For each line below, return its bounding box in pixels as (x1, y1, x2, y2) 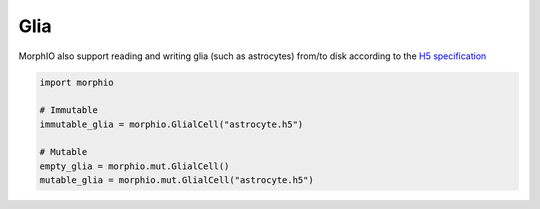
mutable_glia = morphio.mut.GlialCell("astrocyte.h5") (39, 175, 314, 186)
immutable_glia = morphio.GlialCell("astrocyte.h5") (39, 118, 304, 130)
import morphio (39, 76, 114, 88)
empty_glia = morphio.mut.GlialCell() (39, 160, 230, 172)
